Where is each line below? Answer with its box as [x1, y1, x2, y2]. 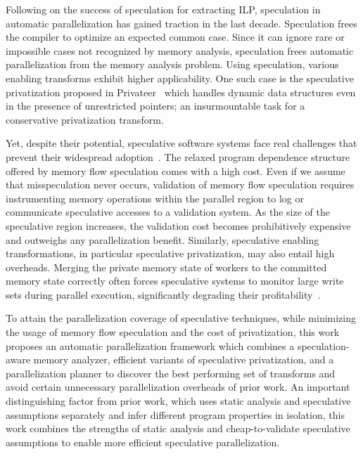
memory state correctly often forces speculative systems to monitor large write [6, 273, 344, 288]
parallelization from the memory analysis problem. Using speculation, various [6, 57, 339, 72]
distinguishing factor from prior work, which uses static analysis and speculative [6, 394, 351, 408]
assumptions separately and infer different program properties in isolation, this [6, 407, 345, 422]
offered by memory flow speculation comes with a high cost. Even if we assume [6, 163, 345, 178]
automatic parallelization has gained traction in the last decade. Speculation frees [6, 15, 357, 30]
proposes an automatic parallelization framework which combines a [6, 338, 295, 353]
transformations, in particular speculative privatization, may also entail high [6, 246, 335, 261]
